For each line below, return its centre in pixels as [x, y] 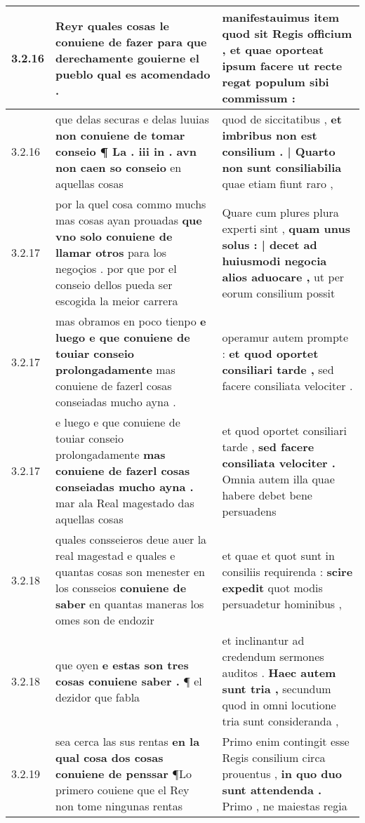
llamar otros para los [111, 252]
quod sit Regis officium [287, 33]
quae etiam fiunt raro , [278, 183]
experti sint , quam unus [286, 228]
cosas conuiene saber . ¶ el [129, 681]
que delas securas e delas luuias [132, 119]
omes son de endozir [105, 620]
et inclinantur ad [263, 640]
